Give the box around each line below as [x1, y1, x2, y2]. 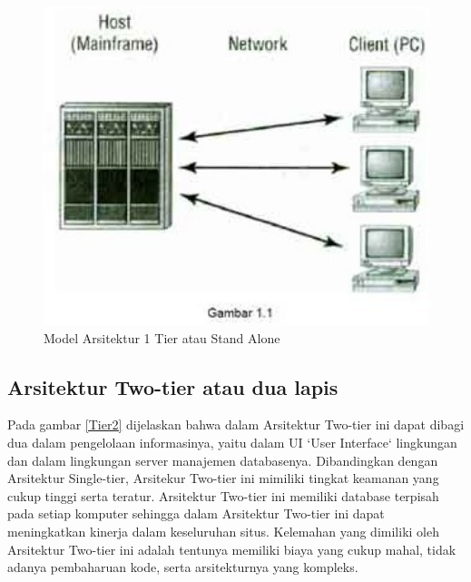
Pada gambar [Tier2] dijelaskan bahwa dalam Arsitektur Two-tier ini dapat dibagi [7, 415, 465, 434]
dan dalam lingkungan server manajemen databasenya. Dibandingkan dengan [7, 450, 438, 469]
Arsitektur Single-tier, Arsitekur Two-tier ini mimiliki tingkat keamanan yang [7, 469, 439, 488]
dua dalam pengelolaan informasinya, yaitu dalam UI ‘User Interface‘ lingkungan [7, 433, 457, 452]
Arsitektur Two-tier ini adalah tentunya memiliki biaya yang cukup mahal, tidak [7, 539, 456, 558]
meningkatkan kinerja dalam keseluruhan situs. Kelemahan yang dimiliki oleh [7, 522, 439, 541]
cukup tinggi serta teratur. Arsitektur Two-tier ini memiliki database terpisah [7, 486, 439, 505]
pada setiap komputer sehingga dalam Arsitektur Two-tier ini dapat [7, 504, 385, 523]
